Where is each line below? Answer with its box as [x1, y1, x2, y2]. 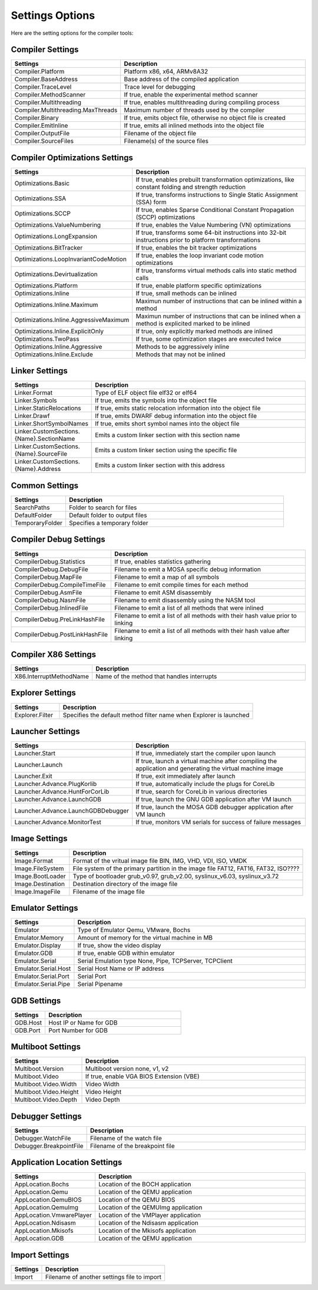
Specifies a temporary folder [68, 519, 148, 527]
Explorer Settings [11, 688, 77, 698]
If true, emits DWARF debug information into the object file [95, 412, 257, 420]
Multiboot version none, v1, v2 [85, 1065, 169, 1073]
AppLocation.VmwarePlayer [14, 1211, 92, 1219]
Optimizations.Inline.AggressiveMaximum [14, 316, 130, 324]
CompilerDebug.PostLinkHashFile [14, 630, 108, 638]
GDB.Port [14, 1026, 41, 1034]
